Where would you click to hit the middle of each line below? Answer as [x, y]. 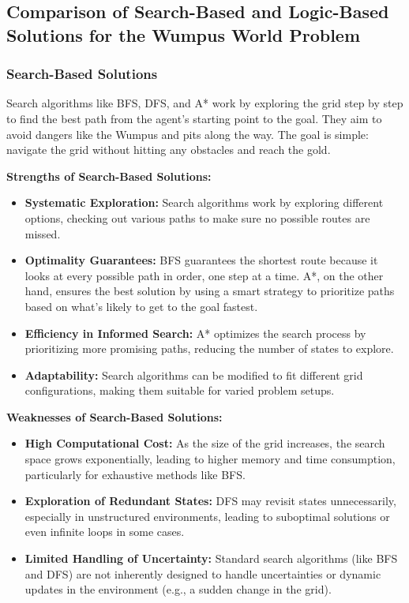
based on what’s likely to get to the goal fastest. [141, 306]
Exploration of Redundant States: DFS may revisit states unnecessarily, [210, 501]
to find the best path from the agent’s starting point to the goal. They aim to [194, 118]
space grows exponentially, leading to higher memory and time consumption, [210, 459]
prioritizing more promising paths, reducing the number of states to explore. [209, 348]
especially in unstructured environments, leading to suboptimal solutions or [207, 516]
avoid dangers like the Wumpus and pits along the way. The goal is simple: [188, 134]
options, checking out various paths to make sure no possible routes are [197, 217]
